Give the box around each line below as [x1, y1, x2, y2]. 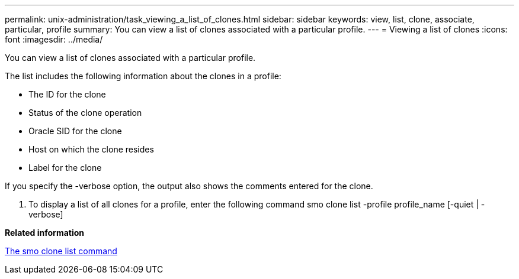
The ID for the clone [28, 89, 106, 99]
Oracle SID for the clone [28, 126, 122, 136]
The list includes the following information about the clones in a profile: [5, 71, 281, 81]
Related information [5, 228, 85, 238]
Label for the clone [28, 163, 102, 173]
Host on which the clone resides [28, 144, 154, 154]
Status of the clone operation [28, 108, 142, 118]
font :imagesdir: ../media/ [5, 34, 103, 44]
